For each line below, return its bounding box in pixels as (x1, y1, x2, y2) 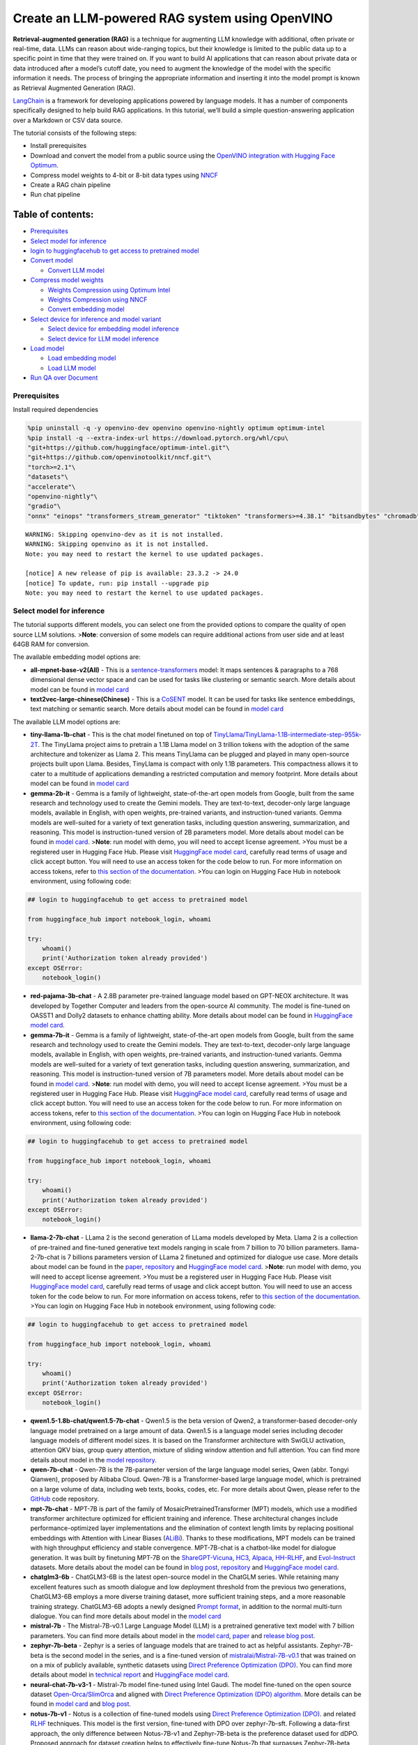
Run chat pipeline (30, 191, 81, 199)
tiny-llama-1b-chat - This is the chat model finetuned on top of (30, 730, 212, 739)
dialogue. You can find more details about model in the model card (30, 1612, 222, 1620)
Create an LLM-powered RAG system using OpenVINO (13, 10, 334, 26)
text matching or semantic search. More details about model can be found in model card (30, 705, 284, 713)
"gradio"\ (27, 503, 61, 510)
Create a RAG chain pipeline (30, 181, 111, 189)
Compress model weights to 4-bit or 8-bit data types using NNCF (30, 171, 219, 179)
